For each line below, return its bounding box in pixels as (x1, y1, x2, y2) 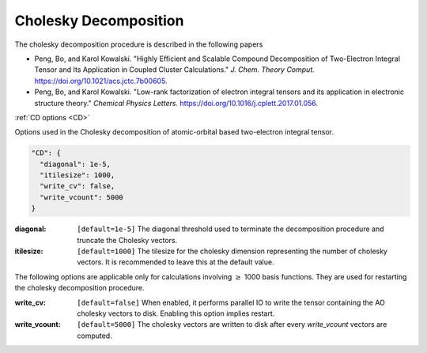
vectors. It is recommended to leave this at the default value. (77, 257, 274, 267)
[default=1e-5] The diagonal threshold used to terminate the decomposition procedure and (77, 224, 384, 233)
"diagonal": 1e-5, (40, 159, 111, 169)
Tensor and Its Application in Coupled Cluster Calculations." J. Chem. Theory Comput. (34, 65, 316, 74)
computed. (77, 331, 112, 340)
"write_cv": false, (40, 182, 115, 191)
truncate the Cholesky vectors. (77, 235, 178, 245)
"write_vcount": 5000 (40, 192, 124, 202)
